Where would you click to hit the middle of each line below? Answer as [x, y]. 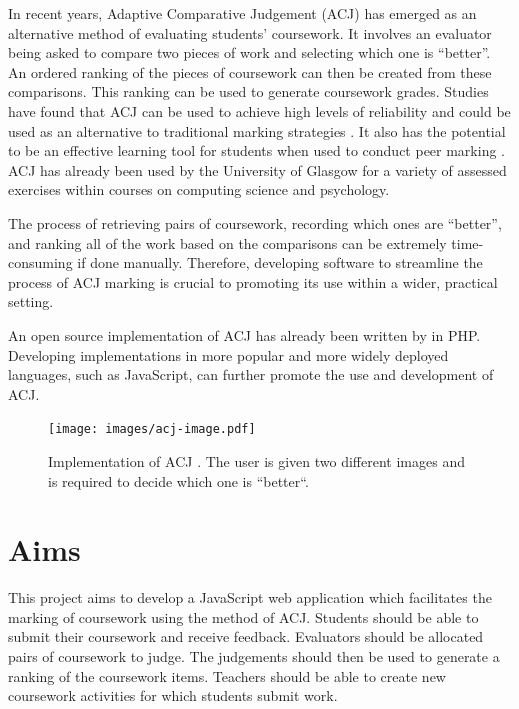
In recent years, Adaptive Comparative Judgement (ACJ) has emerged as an [242, 13]
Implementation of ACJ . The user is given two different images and [256, 460]
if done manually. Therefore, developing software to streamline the [280, 262]
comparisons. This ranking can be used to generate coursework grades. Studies [248, 91]
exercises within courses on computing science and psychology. [199, 189]
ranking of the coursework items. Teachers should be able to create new [227, 675]
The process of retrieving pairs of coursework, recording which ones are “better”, [255, 222]
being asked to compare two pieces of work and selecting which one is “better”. [249, 52]
